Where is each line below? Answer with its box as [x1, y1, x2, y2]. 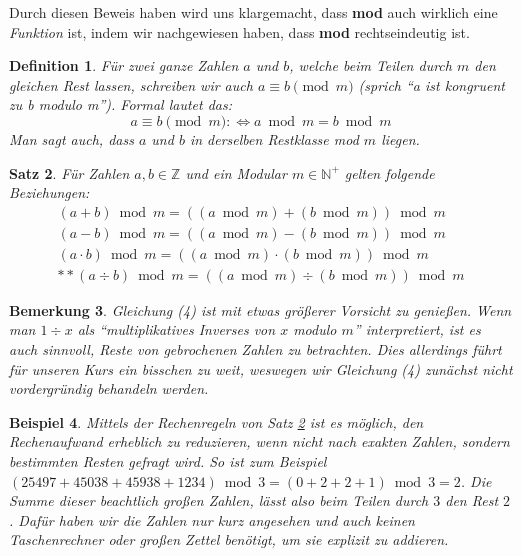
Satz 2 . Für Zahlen [9, 162, 130, 183]
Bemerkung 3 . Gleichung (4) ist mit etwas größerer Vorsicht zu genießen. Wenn [9, 299, 512, 320]
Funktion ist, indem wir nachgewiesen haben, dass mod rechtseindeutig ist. [9, 21, 470, 42]
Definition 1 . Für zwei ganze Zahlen [9, 55, 239, 76]
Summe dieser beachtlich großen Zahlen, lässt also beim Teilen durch [9, 490, 429, 511]
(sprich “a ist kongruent [358, 74, 506, 95]
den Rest [445, 490, 499, 511]
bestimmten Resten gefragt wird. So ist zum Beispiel [9, 451, 327, 472]
